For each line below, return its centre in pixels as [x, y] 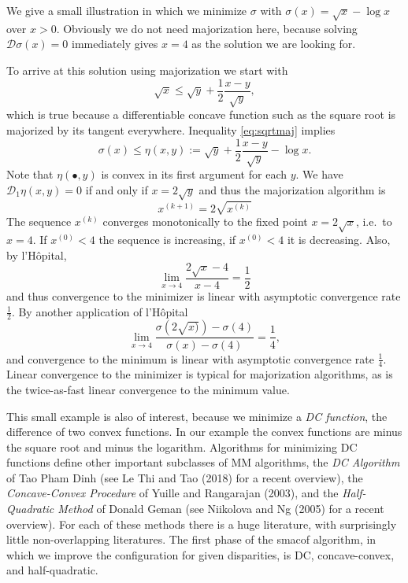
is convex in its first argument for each [194, 174]
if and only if [117, 189]
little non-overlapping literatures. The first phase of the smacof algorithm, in [191, 539]
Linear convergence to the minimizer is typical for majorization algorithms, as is [200, 374]
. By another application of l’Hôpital [100, 311]
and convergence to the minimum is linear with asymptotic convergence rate [190, 358]
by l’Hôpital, [37, 255]
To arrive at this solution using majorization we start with [147, 70]
